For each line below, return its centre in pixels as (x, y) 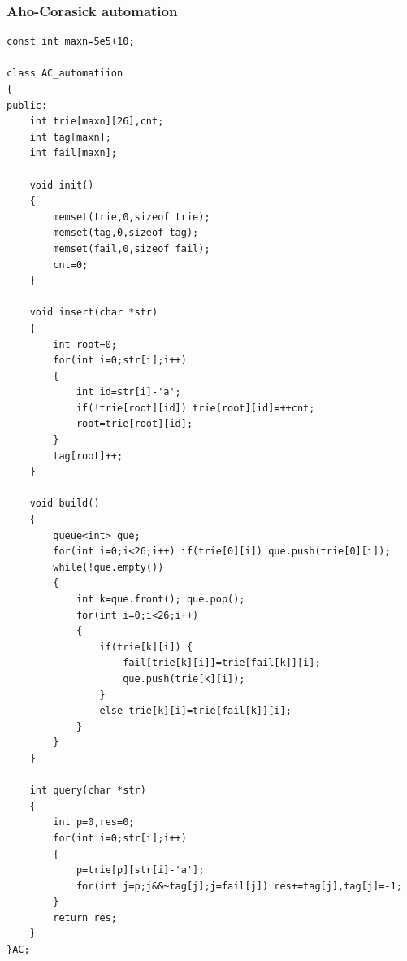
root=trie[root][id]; (134, 424)
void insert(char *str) (94, 313)
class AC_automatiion (65, 74)
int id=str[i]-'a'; (128, 392)
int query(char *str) (88, 791)
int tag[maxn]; (70, 137)
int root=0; (85, 344)
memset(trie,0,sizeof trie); (132, 217)
